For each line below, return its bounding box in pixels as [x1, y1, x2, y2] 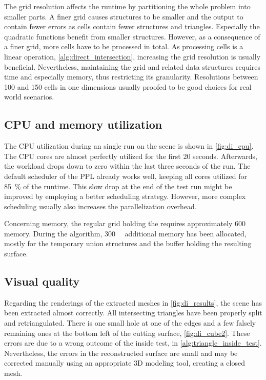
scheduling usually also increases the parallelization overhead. [4, 201, 197, 211]
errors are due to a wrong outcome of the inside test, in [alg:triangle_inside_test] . [4, 337, 262, 348]
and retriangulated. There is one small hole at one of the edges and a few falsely [4, 317, 256, 328]
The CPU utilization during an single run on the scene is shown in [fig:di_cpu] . [4, 141, 254, 151]
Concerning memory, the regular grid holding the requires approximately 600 [4, 218, 245, 229]
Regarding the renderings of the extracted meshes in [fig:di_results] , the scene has [4, 297, 262, 308]
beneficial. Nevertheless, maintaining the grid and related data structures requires [4, 61, 261, 72]
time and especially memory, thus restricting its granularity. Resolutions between [4, 71, 258, 82]
